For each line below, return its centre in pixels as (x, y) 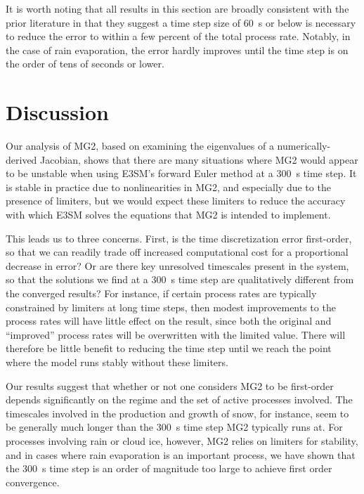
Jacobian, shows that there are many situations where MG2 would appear (199, 159)
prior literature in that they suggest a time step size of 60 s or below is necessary (181, 22)
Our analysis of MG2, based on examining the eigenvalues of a (140, 146)
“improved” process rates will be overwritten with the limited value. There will (176, 334)
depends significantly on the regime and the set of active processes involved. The (179, 399)
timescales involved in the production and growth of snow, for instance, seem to (177, 413)
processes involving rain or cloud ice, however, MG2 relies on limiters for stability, (182, 440)
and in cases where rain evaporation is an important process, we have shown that (181, 454)
